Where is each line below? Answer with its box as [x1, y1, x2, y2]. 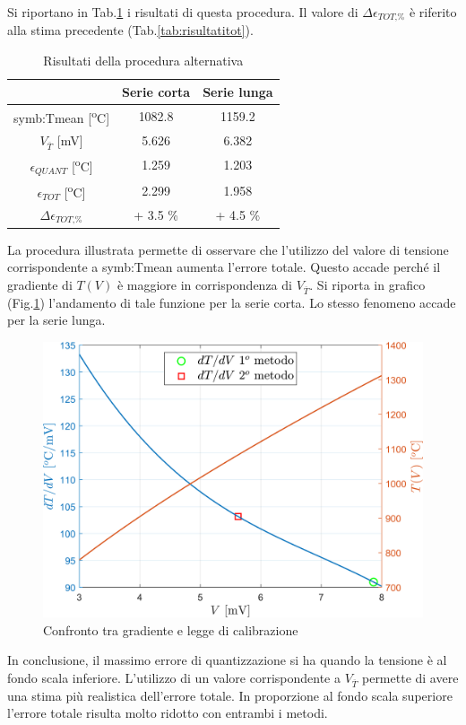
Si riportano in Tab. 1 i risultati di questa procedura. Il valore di [7, 3, 358, 21]
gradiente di [7, 275, 73, 293]
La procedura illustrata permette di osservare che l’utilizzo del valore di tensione [7, 240, 449, 258]
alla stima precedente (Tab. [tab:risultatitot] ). [7, 21, 254, 39]
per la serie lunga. [7, 310, 106, 329]
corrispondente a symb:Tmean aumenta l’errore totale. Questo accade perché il [7, 258, 441, 276]
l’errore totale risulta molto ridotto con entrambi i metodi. [7, 703, 328, 722]
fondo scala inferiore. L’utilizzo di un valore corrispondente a [7, 668, 341, 686]
